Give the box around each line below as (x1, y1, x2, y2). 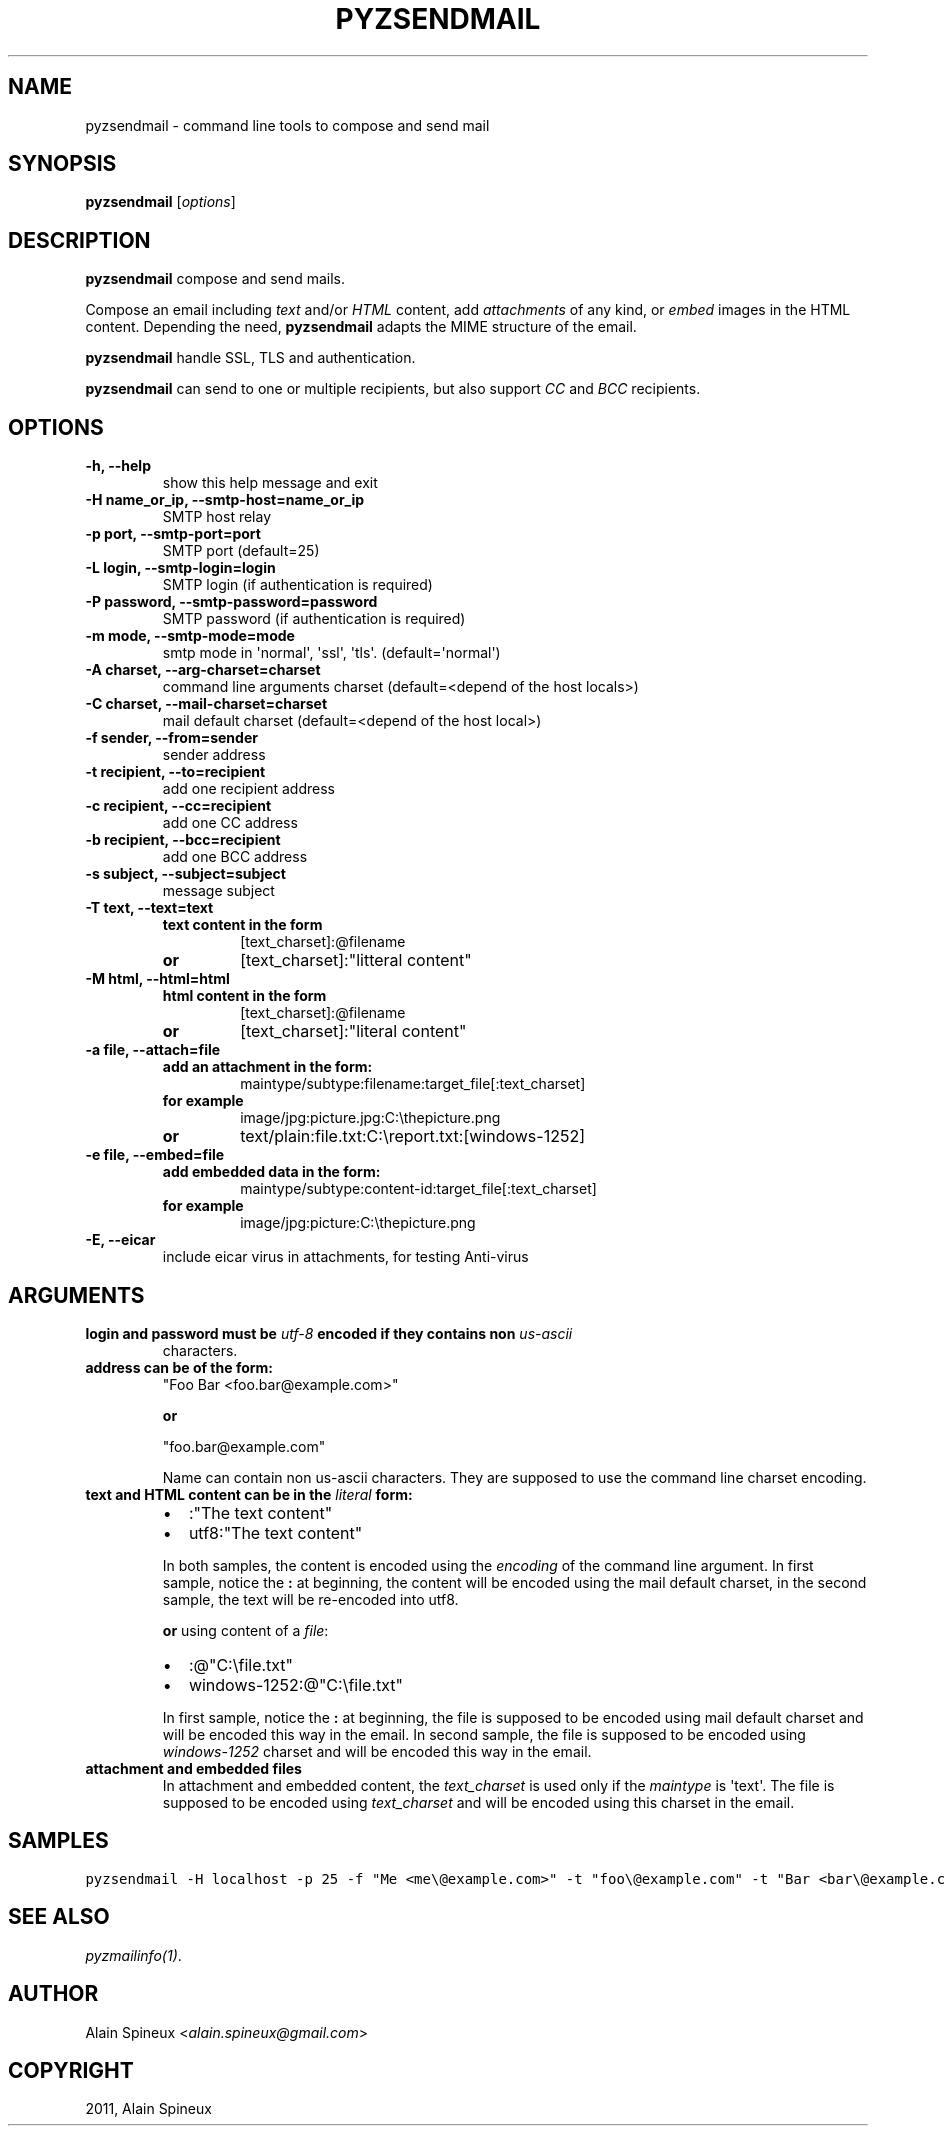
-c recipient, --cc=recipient (85, 797, 272, 815)
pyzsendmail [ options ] (85, 193, 236, 211)
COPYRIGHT (8, 2057, 134, 2083)
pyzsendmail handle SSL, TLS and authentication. (85, 349, 416, 367)
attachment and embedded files (85, 1759, 302, 1777)
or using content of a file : (162, 1621, 329, 1639)
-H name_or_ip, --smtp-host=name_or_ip (85, 491, 365, 509)
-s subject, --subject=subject (85, 865, 286, 883)
